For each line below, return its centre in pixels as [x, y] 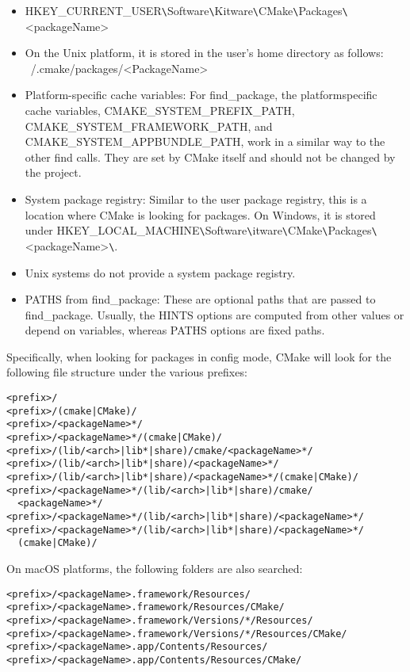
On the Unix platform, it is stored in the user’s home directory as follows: [204, 53]
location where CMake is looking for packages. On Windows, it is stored [200, 214]
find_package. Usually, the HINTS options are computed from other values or [215, 314]
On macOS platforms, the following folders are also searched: [155, 568]
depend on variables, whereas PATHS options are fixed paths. [175, 330]
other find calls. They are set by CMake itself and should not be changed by [210, 157]
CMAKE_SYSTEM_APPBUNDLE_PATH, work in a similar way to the [205, 141]
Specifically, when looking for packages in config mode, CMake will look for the [199, 356]
